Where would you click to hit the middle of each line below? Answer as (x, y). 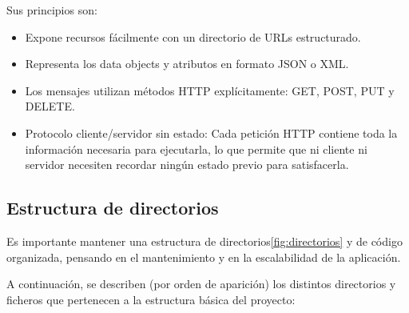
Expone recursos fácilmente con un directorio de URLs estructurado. (193, 36)
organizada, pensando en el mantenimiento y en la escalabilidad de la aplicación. (204, 257)
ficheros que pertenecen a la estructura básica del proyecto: (151, 299)
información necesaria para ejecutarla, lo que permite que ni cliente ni (196, 148)
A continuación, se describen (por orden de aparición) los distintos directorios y (201, 284)
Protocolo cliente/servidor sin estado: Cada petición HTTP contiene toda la (211, 132)
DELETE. (50, 106)
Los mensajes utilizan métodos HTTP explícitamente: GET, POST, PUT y (210, 90)
